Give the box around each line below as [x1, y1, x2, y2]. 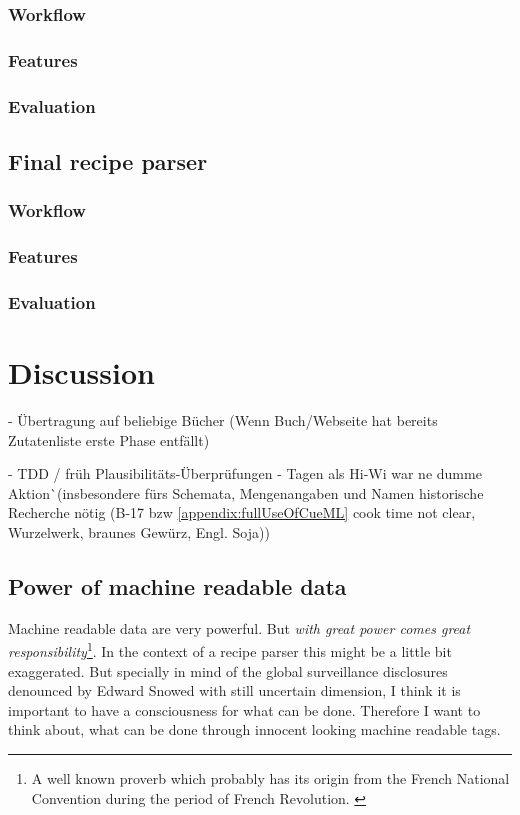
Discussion [8, 352, 155, 393]
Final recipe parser [8, 145, 208, 176]
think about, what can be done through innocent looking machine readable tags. [8, 719, 501, 740]
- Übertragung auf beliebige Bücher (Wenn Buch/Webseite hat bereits [8, 409, 438, 430]
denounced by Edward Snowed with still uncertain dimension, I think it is [8, 680, 461, 701]
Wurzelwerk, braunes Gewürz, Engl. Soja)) [8, 521, 270, 542]
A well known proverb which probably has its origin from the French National [31, 767, 510, 788]
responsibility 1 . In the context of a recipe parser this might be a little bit [8, 638, 452, 661]
